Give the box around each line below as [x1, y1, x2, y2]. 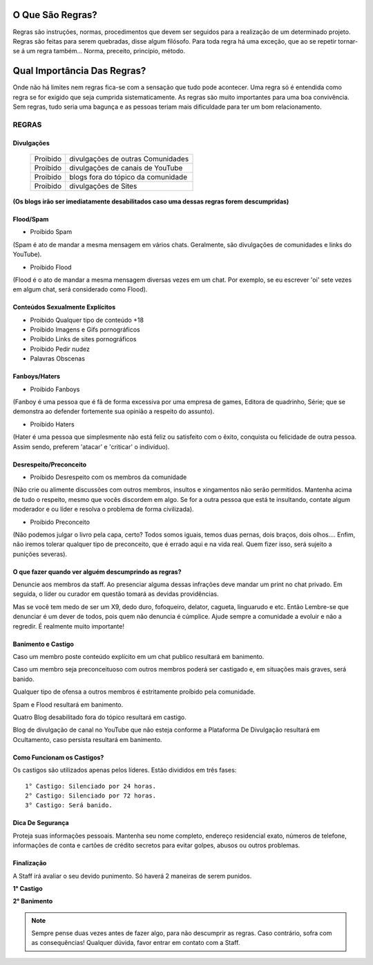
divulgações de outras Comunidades [69, 154, 189, 163]
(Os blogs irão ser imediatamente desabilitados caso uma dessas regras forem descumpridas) [12, 197, 289, 206]
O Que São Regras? [12, 9, 98, 21]
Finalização [12, 859, 47, 867]
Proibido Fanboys [30, 385, 80, 393]
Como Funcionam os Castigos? [12, 753, 104, 761]
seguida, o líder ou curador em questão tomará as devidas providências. [12, 590, 219, 598]
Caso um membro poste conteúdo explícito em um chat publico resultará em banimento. [12, 653, 265, 661]
